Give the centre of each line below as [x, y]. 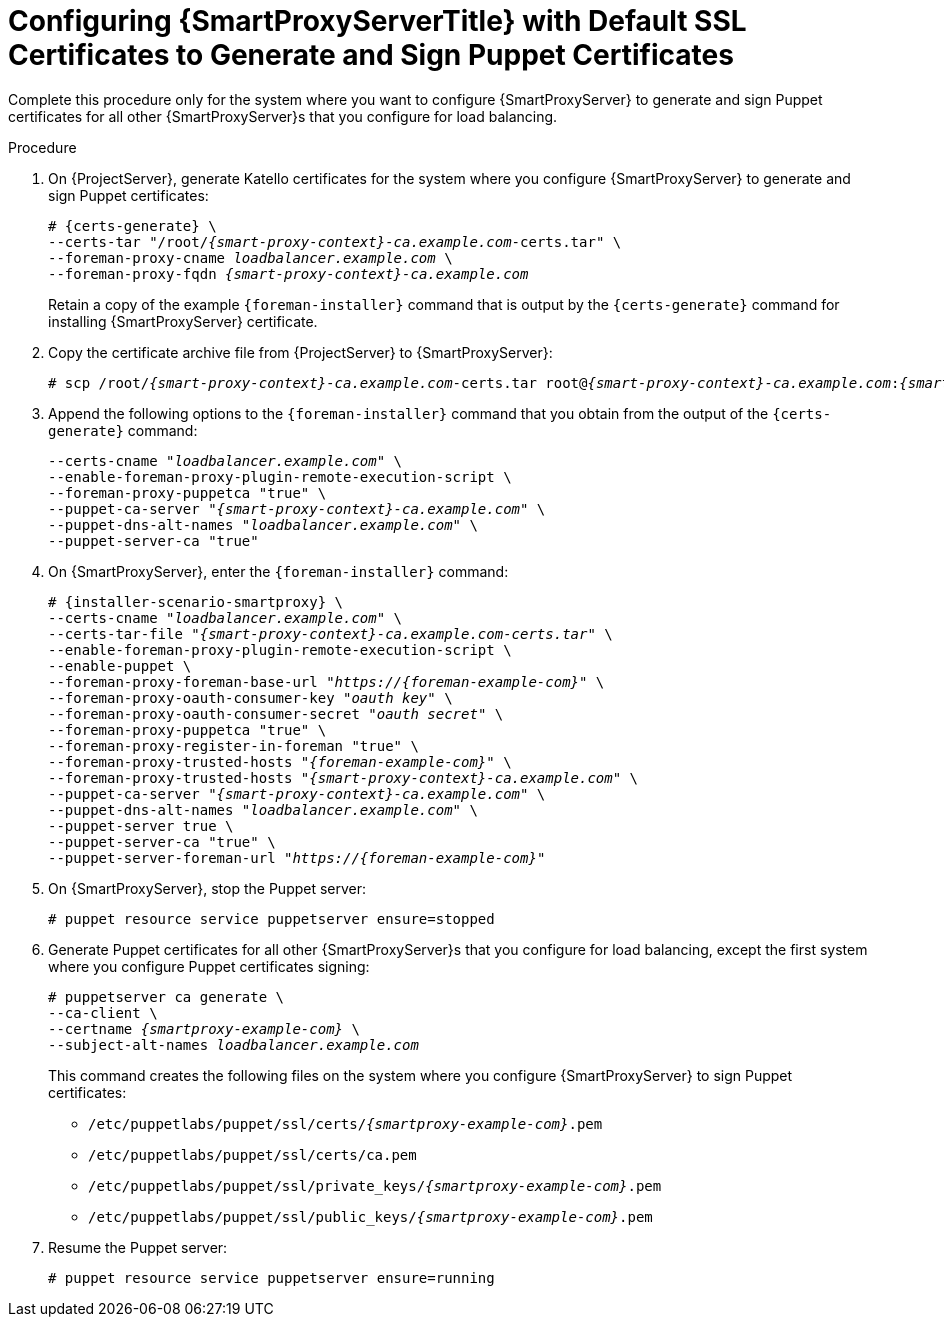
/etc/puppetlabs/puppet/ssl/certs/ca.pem [252, 1154]
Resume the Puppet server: [138, 1247]
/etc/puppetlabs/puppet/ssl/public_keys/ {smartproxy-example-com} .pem [370, 1216]
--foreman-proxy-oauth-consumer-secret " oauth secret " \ [276, 713]
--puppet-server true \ [141, 825]
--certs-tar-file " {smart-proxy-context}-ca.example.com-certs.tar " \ [330, 633]
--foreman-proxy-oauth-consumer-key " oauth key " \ [250, 697]
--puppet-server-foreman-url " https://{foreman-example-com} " [297, 857]
